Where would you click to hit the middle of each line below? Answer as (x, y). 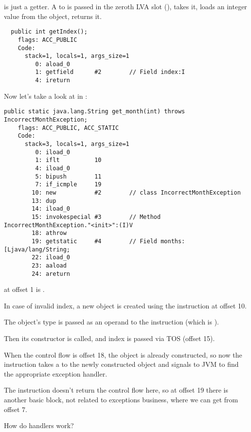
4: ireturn (53, 81)
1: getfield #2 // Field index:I (110, 72)
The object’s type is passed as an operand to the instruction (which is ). (111, 322)
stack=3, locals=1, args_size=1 (77, 144)
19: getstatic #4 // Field (94, 241)
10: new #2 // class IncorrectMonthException (136, 192)
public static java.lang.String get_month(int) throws (95, 112)
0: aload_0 (53, 64)
